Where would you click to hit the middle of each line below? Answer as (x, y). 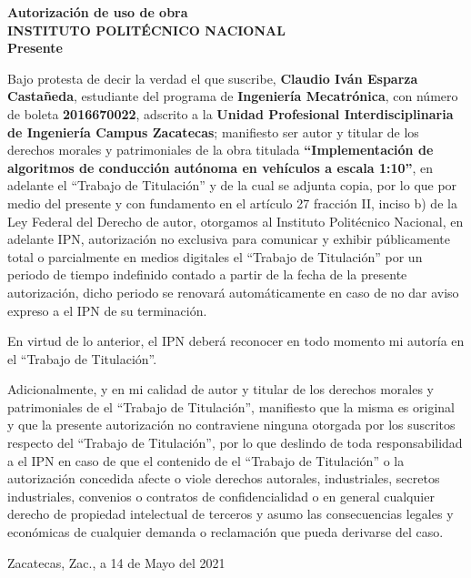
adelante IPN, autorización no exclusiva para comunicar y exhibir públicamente (229, 239)
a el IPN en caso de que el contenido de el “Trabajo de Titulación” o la (206, 460)
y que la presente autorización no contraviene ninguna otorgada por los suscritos (231, 425)
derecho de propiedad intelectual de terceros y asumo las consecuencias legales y (230, 514)
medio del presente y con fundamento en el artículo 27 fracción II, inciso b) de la (232, 203)
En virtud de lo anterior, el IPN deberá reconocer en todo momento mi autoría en (236, 341)
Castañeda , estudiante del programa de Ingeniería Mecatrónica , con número (233, 96)
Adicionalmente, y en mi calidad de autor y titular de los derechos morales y (220, 389)
